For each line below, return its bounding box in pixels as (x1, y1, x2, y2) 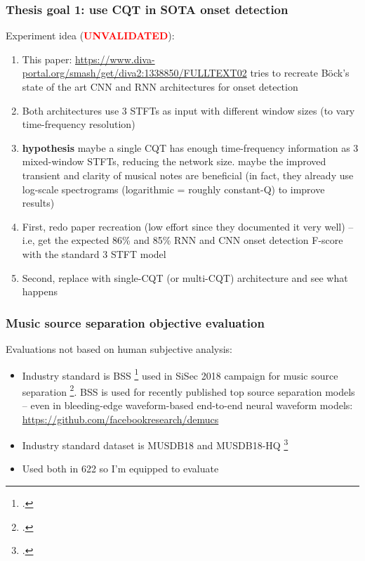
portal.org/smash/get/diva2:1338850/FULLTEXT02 (22, 65, 247, 80)
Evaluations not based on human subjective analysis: (6, 341, 232, 356)
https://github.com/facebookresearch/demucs (22, 411, 219, 426)
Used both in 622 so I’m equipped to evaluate (22, 461, 219, 476)
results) (22, 195, 55, 210)
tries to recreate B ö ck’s (250, 65, 350, 80)
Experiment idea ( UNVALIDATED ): (6, 28, 175, 43)
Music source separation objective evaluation (6, 314, 265, 331)
